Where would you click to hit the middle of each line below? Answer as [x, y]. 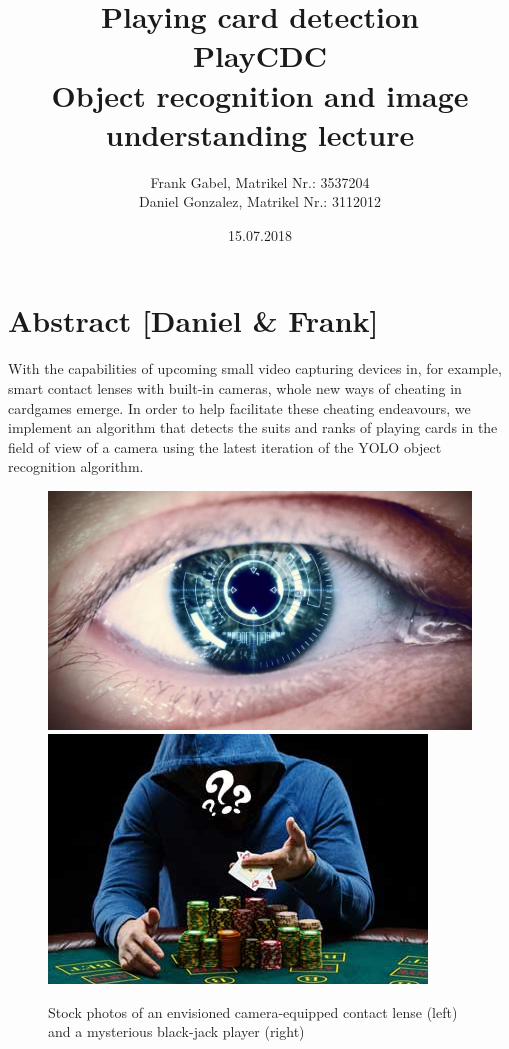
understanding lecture [260, 133]
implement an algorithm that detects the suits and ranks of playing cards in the [253, 427]
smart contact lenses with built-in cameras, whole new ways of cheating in [235, 388]
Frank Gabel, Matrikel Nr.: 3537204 [260, 181]
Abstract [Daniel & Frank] [193, 320]
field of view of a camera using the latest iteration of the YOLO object [225, 446]
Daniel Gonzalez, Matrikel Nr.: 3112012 [260, 201]
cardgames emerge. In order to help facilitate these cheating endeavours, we [239, 407]
